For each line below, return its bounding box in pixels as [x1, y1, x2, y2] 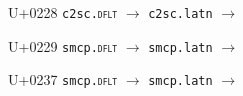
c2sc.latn [148, 7, 213, 21]
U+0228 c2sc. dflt [8, 2, 118, 22]
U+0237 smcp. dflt [8, 69, 118, 90]
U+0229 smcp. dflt [8, 35, 118, 56]
